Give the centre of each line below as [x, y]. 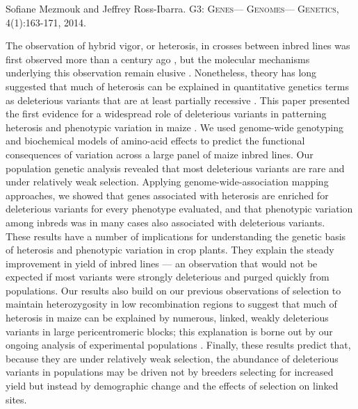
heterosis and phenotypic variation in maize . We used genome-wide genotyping [175, 127]
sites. [16, 399]
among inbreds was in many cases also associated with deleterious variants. [165, 222]
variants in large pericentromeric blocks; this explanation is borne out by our [169, 331]
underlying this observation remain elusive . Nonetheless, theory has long [161, 73]
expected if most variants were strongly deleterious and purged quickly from [168, 277]
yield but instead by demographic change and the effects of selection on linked [172, 386]
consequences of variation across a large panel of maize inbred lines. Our [160, 154]
